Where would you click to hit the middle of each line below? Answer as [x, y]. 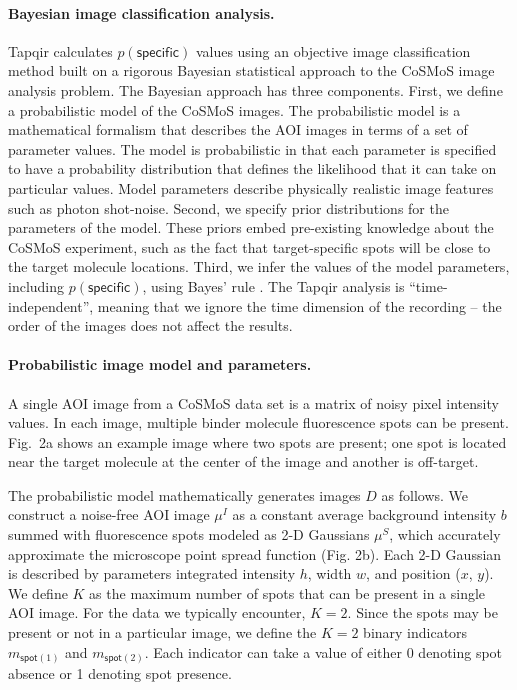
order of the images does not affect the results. [150, 325]
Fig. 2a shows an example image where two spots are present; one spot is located [257, 441]
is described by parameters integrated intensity [152, 573]
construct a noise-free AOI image [109, 514]
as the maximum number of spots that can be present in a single [287, 592]
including [36, 285]
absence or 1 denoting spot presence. [120, 673]
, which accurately [445, 534]
